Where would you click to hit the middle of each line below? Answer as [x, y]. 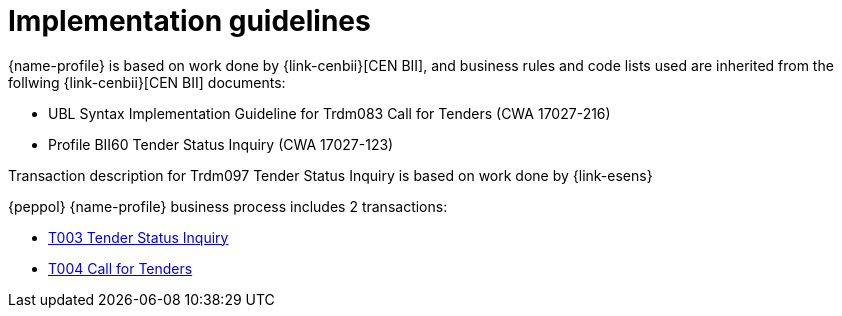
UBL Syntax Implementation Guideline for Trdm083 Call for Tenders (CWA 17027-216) [329, 113]
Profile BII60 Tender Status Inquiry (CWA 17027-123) [221, 144]
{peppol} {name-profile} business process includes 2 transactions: [228, 206]
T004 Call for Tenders [120, 268]
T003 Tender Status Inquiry [138, 237]
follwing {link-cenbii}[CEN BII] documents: [147, 82]
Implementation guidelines [189, 21]
